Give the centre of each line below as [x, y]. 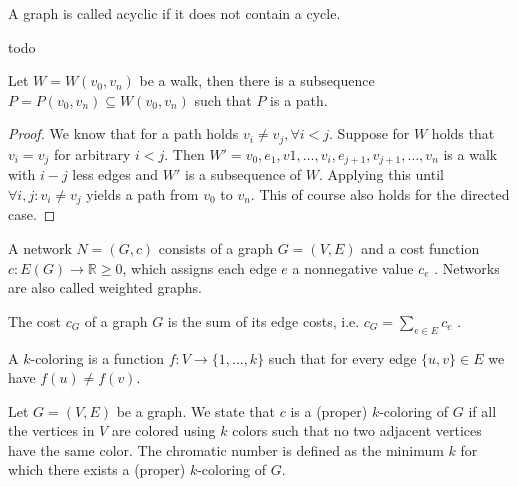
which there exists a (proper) [97, 469]
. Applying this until [381, 174]
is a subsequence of [243, 174]
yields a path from [142, 193]
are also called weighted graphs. [105, 287]
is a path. [299, 99]
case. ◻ [32, 214]
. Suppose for [369, 133]
